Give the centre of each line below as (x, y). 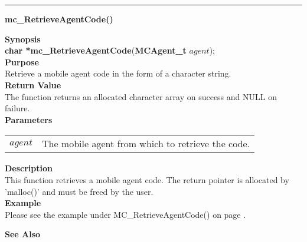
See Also (23, 234)
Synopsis (23, 39)
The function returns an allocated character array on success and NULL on (141, 96)
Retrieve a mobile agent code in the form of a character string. (118, 73)
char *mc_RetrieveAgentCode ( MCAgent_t (96, 50)
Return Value (33, 84)
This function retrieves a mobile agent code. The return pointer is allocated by (147, 179)
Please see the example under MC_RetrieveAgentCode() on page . (125, 214)
